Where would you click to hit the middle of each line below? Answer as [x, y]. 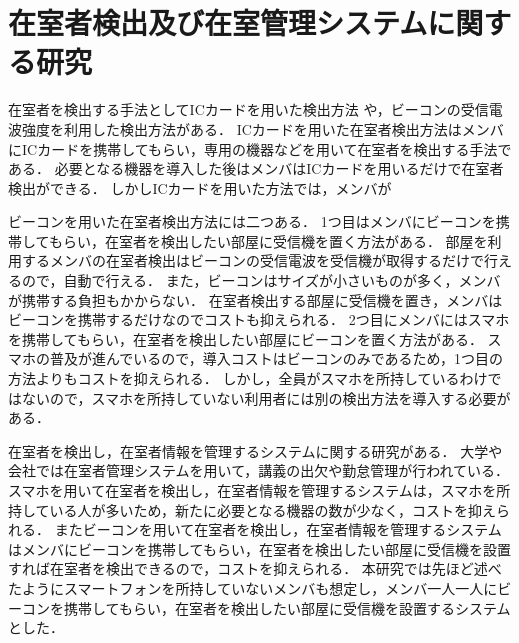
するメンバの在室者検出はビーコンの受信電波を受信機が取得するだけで [252, 260]
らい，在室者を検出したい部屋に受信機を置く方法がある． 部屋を [275, 240]
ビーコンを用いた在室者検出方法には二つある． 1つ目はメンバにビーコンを [252, 221]
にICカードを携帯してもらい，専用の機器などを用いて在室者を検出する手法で [260, 148]
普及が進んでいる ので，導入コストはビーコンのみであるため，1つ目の [276, 358]
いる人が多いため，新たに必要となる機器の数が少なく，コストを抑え [273, 509]
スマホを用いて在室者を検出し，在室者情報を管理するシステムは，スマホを [252, 490]
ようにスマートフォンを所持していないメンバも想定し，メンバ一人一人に [259, 587]
